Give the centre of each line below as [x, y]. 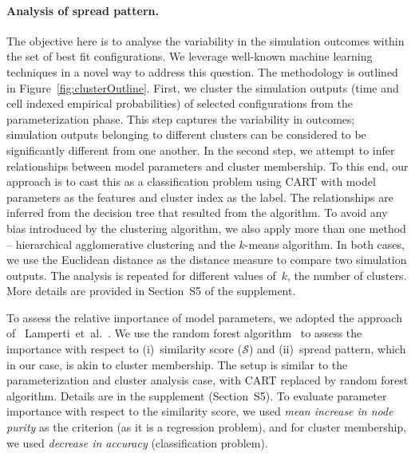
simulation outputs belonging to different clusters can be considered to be [186, 134]
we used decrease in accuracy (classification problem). [137, 442]
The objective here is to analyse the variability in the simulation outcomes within [206, 40]
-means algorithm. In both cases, [324, 244]
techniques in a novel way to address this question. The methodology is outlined [202, 71]
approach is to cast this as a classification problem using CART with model [191, 181]
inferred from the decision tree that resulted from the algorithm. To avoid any [197, 213]
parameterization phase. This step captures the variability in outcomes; [181, 118]
